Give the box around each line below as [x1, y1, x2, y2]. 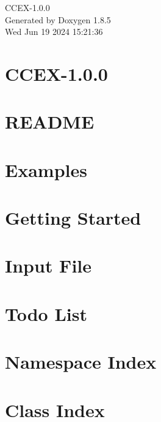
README [5, 109, 95, 134]
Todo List [5, 301, 87, 326]
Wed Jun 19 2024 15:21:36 [5, 25, 103, 38]
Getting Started [5, 205, 141, 230]
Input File [5, 253, 92, 278]
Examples [5, 157, 87, 182]
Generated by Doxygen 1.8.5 [5, 13, 111, 26]
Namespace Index [5, 349, 157, 374]
